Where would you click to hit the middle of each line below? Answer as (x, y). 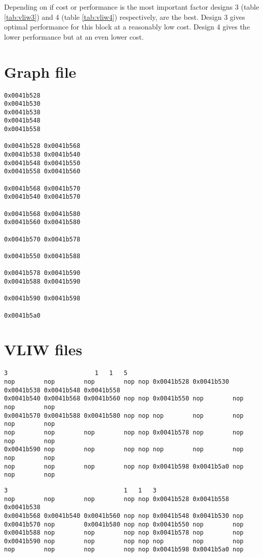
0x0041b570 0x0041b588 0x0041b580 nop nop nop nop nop (124, 415)
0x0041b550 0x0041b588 (42, 256)
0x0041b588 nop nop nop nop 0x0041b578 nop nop (124, 533)
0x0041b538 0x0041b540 (42, 155)
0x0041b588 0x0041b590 (42, 281)
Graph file (40, 71)
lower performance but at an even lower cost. (74, 36)
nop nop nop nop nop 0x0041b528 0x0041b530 (117, 382)
